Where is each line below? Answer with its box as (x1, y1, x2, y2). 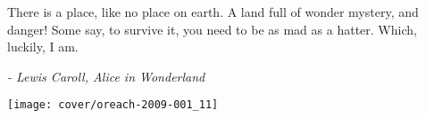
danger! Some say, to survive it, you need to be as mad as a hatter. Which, (7, 20, 417, 38)
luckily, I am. (7, 37, 79, 56)
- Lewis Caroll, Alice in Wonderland (7, 67, 205, 85)
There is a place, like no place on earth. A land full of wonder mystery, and (7, 3, 419, 20)
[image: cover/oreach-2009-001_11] (7, 98, 219, 112)
